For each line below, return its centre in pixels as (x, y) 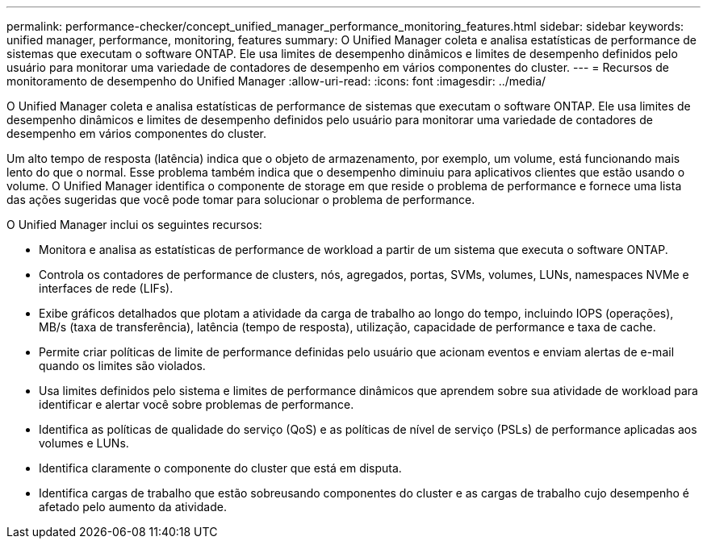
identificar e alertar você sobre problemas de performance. (197, 404)
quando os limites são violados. (122, 366)
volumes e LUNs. (84, 443)
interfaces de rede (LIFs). (106, 288)
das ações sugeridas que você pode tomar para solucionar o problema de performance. (241, 200)
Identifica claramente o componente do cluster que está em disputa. (220, 468)
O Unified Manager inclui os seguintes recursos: (134, 225)
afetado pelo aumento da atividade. (133, 507)
